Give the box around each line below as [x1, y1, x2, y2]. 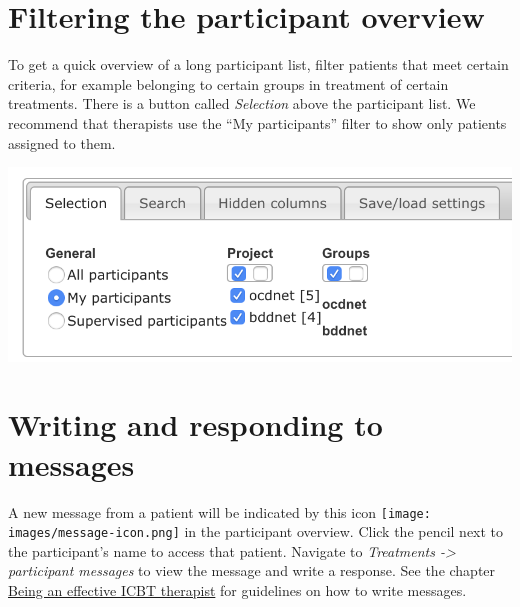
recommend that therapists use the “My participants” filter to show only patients [8, 112, 507, 133]
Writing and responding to [8, 404, 383, 445]
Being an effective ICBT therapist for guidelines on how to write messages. [8, 580, 467, 601]
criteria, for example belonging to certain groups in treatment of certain [8, 73, 449, 94]
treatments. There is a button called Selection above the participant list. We [8, 93, 476, 114]
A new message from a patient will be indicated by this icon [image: [8, 501, 431, 522]
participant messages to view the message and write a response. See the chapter [8, 560, 496, 581]
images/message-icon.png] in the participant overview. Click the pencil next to [8, 521, 504, 542]
